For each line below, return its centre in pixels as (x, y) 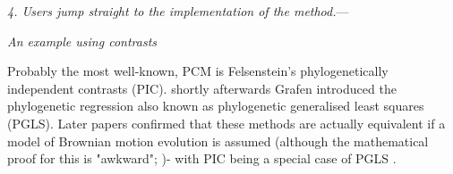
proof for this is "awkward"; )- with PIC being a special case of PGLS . (202, 158)
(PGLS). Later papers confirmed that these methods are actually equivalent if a (226, 123)
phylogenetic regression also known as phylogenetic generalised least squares (216, 106)
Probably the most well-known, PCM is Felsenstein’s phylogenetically (198, 71)
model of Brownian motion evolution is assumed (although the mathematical (218, 141)
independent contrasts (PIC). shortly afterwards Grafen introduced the (202, 88)
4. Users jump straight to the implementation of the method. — (178, 11)
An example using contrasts (82, 41)
